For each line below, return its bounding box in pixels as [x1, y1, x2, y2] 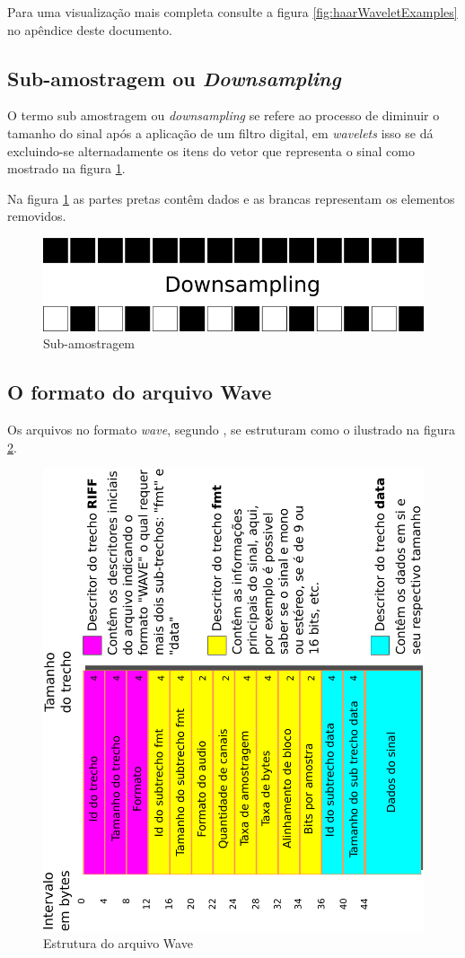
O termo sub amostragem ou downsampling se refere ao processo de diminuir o [7, 106, 440, 125]
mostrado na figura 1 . [7, 159, 126, 178]
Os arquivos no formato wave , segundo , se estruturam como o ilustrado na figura [7, 420, 456, 438]
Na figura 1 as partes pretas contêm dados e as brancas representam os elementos [7, 189, 455, 207]
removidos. [7, 207, 66, 225]
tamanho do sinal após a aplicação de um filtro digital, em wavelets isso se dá [7, 123, 434, 142]
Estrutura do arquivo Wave [43, 934, 193, 953]
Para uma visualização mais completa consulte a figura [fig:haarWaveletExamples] [7, 3, 458, 21]
